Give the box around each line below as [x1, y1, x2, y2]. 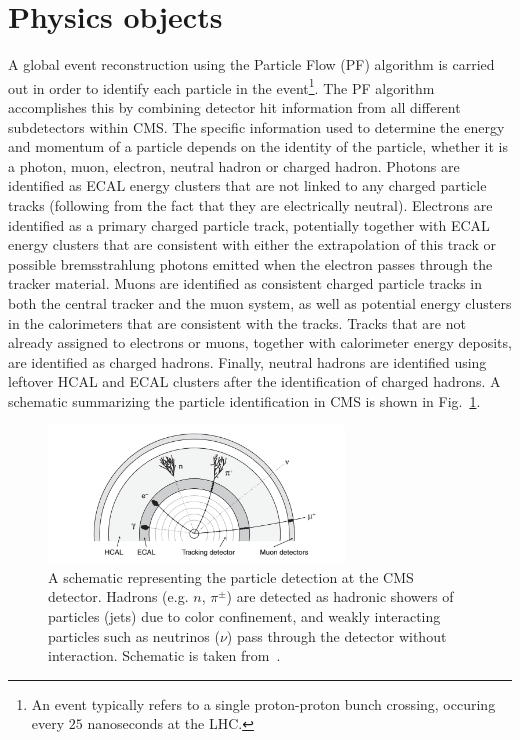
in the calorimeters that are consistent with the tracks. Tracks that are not [8, 312, 466, 333]
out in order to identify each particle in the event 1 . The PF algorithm [8, 74, 435, 98]
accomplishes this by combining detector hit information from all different [8, 96, 461, 117]
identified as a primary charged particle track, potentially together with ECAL [8, 214, 490, 235]
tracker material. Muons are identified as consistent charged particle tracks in [8, 273, 482, 294]
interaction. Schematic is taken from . [48, 645, 281, 666]
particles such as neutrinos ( [48, 625, 220, 646]
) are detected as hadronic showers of [226, 586, 454, 607]
